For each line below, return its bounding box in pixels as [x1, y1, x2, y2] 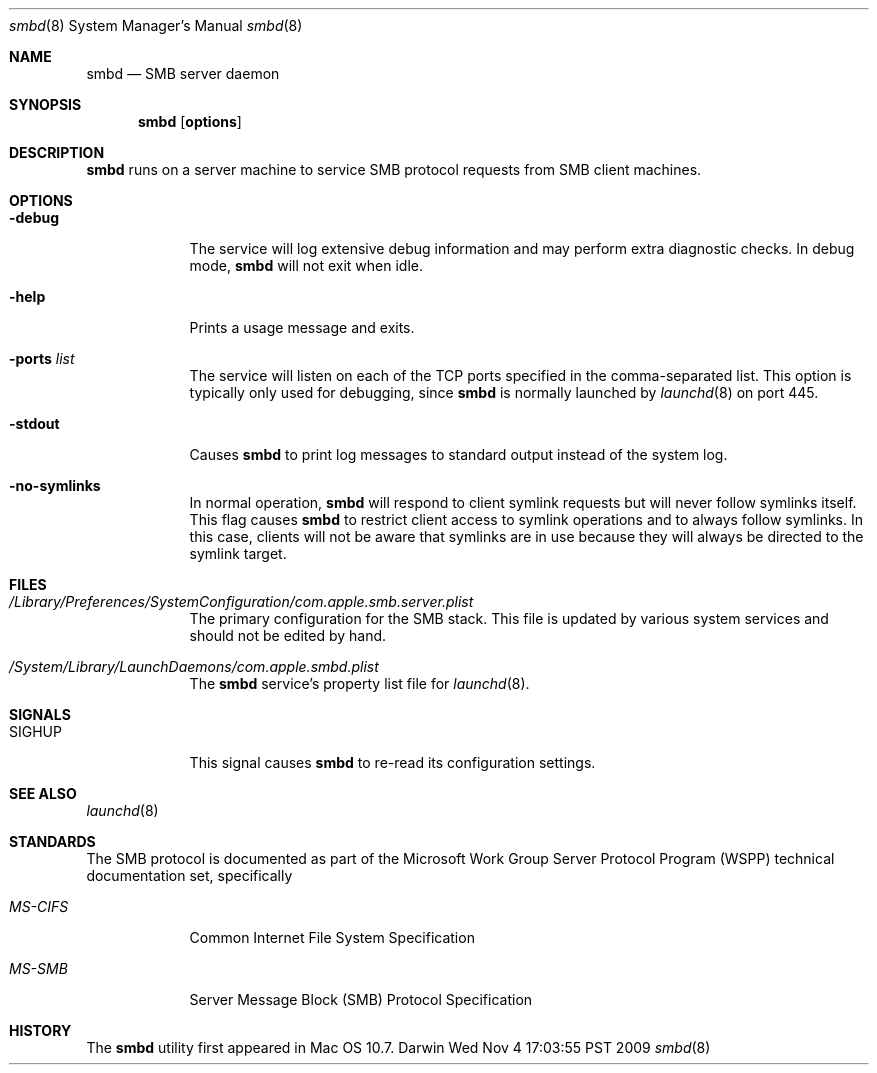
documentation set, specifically [86, 867, 293, 884]
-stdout [9, 415, 60, 432]
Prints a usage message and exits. [189, 319, 415, 336]
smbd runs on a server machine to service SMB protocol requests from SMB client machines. [86, 161, 702, 178]
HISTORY [9, 1022, 72, 1039]
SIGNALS [9, 706, 71, 723]
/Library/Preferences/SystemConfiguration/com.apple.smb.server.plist [9, 593, 474, 610]
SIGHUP [9, 723, 62, 740]
